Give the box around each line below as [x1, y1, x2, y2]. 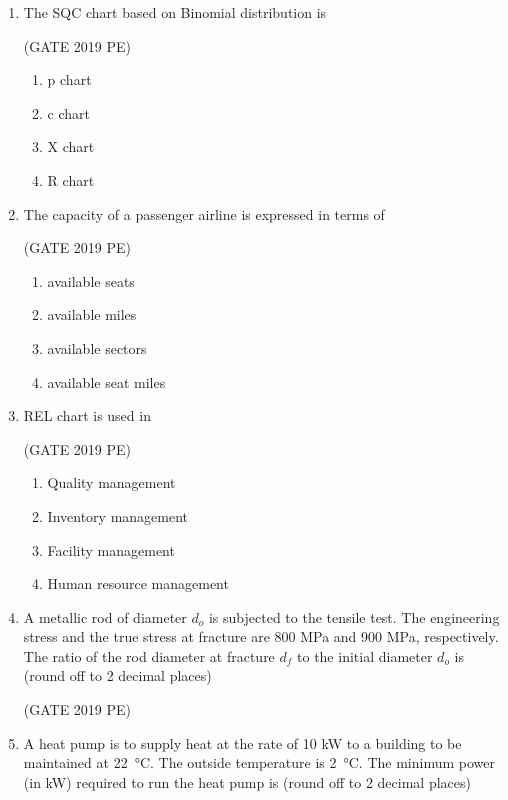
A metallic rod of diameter [23, 606, 187, 627]
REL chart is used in [23, 405, 151, 426]
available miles [47, 304, 137, 325]
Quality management [47, 472, 176, 493]
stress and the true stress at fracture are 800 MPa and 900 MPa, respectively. [23, 626, 499, 647]
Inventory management [47, 505, 189, 526]
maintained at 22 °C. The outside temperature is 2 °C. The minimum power [23, 752, 495, 773]
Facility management [47, 539, 175, 560]
